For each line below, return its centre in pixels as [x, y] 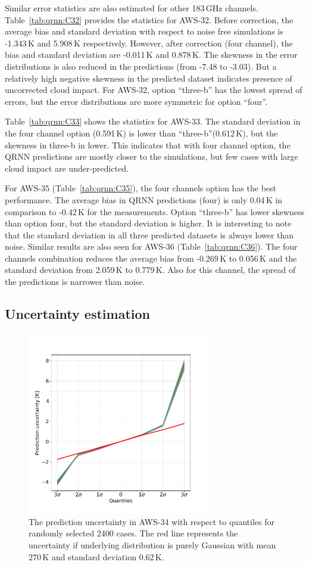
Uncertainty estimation [77, 314]
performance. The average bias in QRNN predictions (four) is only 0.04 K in [144, 199]
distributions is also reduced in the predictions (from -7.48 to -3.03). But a [141, 66]
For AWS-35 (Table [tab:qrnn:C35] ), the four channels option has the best [141, 188]
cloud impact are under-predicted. [67, 168]
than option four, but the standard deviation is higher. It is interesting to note [148, 223]
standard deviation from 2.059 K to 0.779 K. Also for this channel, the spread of [150, 270]
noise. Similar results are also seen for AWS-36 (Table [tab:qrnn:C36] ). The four [151, 246]
